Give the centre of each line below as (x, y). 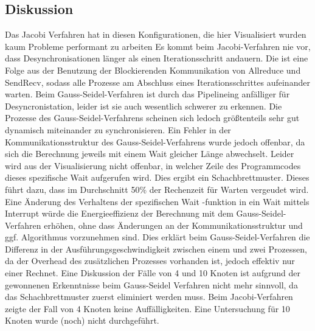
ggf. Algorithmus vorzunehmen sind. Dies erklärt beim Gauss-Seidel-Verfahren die (157, 237)
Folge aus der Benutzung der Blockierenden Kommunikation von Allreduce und (153, 70)
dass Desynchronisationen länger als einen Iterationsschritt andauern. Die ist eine (157, 58)
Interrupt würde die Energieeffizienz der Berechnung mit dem (119, 213)
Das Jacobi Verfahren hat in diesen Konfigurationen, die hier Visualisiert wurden (156, 34)
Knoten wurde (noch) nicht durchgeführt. (82, 320)
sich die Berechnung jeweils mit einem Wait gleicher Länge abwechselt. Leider (150, 154)
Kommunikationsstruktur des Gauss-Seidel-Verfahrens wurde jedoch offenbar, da (155, 141)
